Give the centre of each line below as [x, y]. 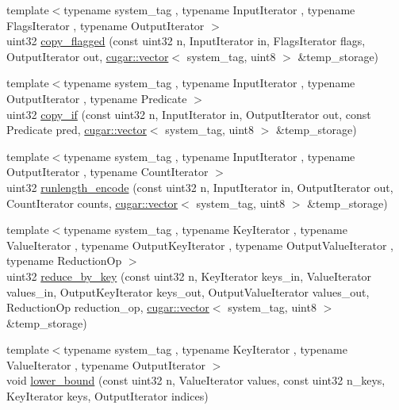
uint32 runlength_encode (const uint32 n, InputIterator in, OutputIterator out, [200, 187]
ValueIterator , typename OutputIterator [106, 364]
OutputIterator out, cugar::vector [88, 56]
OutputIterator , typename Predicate [97, 98]
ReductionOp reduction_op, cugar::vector [108, 307]
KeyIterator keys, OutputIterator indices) [107, 396]
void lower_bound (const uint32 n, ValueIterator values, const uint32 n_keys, [196, 380]
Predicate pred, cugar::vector [77, 130]
